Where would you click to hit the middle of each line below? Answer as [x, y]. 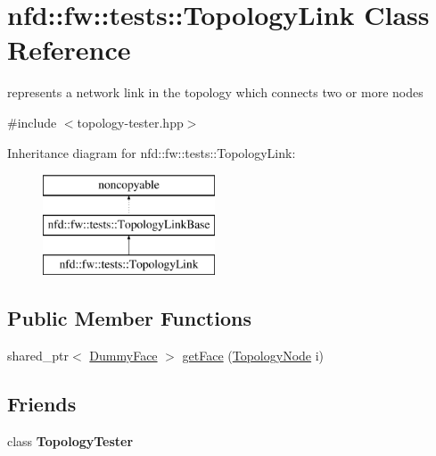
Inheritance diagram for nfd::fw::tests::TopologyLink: [152, 152]
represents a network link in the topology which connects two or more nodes [215, 92]
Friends [42, 404]
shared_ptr [38, 356]
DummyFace [123, 356]
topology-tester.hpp [130, 122]
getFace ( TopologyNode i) [253, 356]
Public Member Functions [129, 318]
